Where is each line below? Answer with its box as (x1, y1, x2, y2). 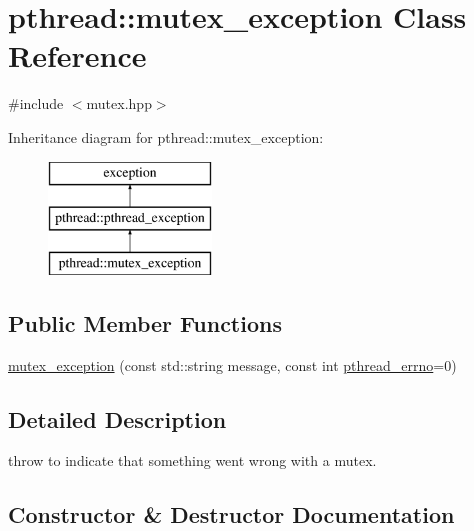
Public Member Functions (8, 307, 282, 338)
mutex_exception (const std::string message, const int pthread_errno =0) (8, 354, 457, 375)
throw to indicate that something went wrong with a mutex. (8, 450, 377, 471)
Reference (8, 35, 147, 76)
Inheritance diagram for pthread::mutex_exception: (8, 126, 324, 147)
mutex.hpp (86, 93, 152, 114)
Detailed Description (8, 403, 227, 434)
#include (8, 93, 64, 114)
